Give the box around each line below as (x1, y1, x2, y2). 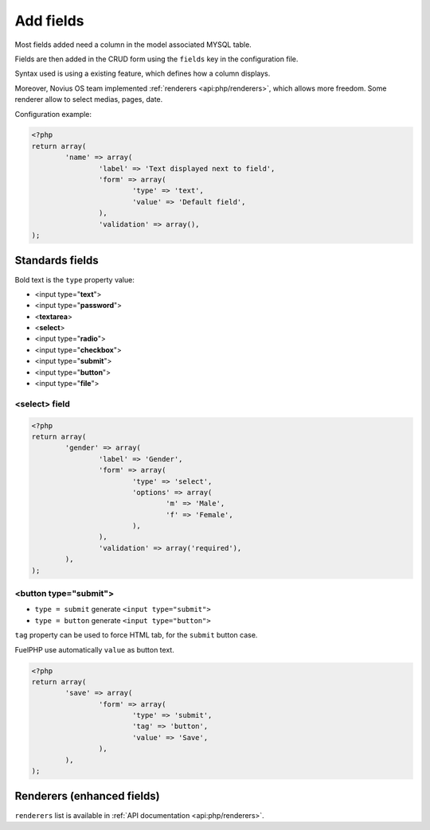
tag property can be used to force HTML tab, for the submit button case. (14, 630, 258, 640)
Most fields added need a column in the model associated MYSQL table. (14, 40, 252, 49)
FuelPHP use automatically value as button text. (14, 645, 174, 654)
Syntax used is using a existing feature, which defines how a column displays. (14, 68, 271, 79)
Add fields (14, 12, 84, 29)
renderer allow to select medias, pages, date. (14, 95, 163, 104)
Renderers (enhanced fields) (14, 789, 160, 803)
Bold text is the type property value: (14, 275, 135, 284)
